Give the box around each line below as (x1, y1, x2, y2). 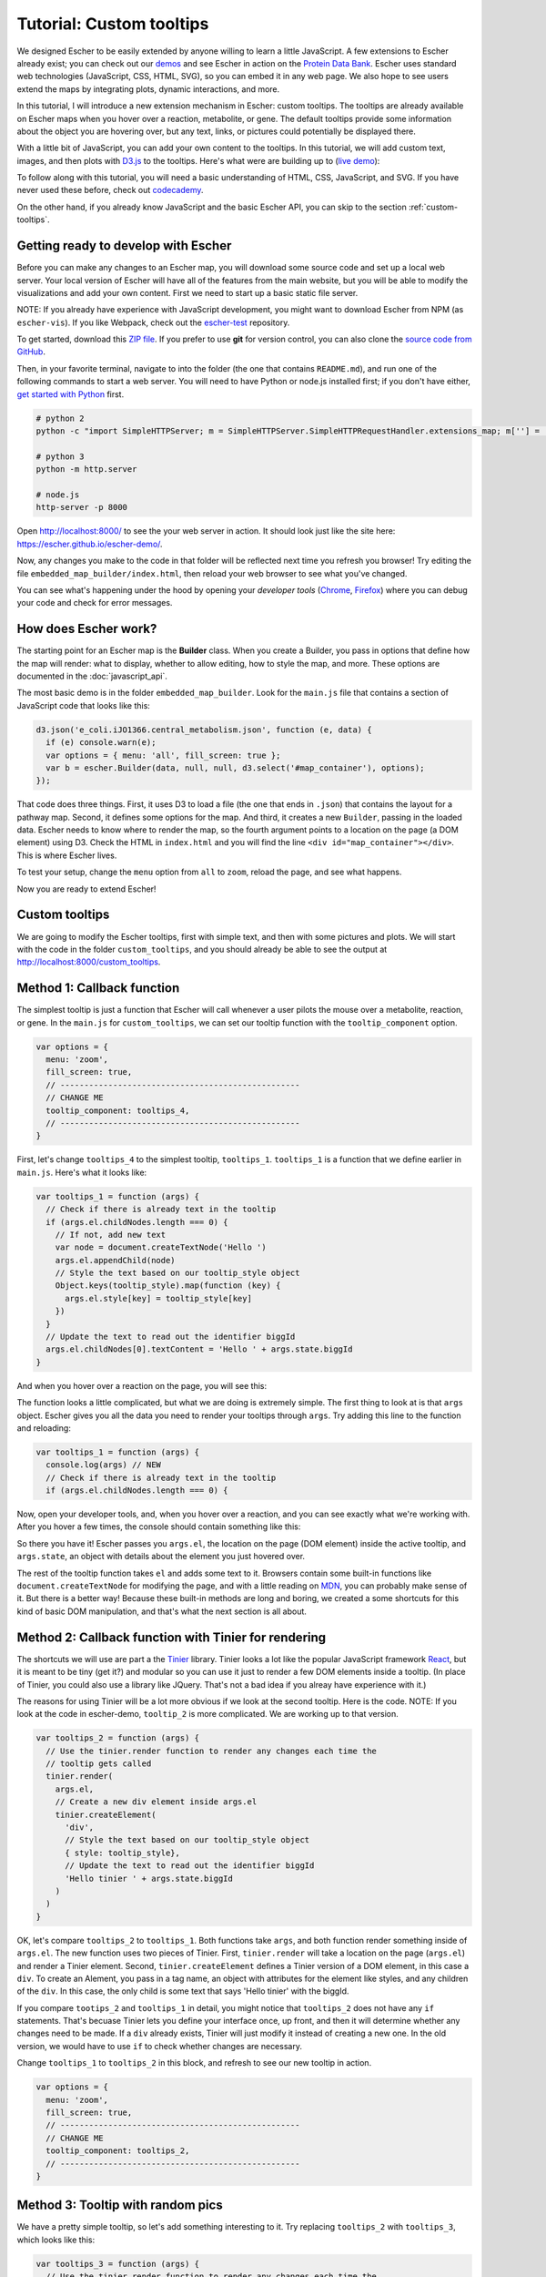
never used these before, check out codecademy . (16, 185, 204, 196)
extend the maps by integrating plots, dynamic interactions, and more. (16, 83, 280, 95)
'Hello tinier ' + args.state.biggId (65, 1873, 234, 1884)
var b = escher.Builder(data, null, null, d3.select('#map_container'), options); (45, 762, 425, 773)
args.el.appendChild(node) (55, 1255, 177, 1265)
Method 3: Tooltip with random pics (16, 2198, 223, 2213)
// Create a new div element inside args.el (55, 1797, 258, 1807)
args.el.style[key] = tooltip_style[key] (65, 1293, 252, 1303)
